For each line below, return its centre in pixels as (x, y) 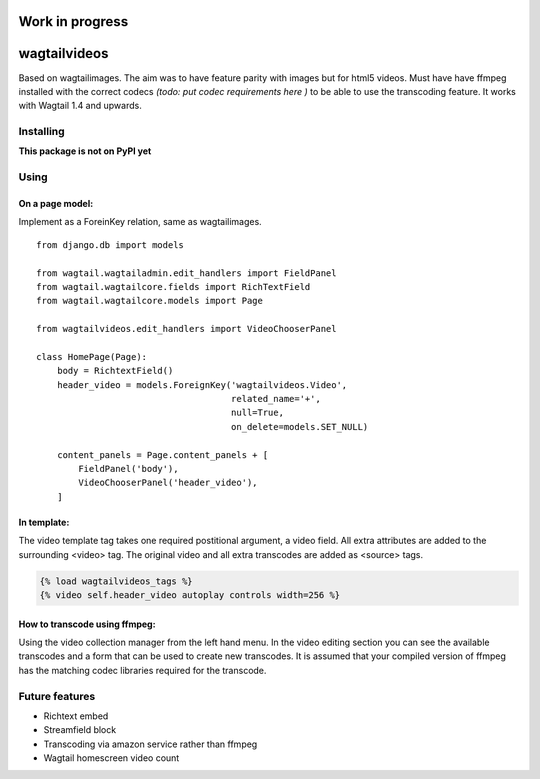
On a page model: (56, 204)
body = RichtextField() (115, 371)
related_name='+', (276, 399)
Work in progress (73, 21)
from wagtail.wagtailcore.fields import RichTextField (173, 286)
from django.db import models (110, 244)
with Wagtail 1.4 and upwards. (80, 106)
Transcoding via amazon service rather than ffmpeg (150, 744)
